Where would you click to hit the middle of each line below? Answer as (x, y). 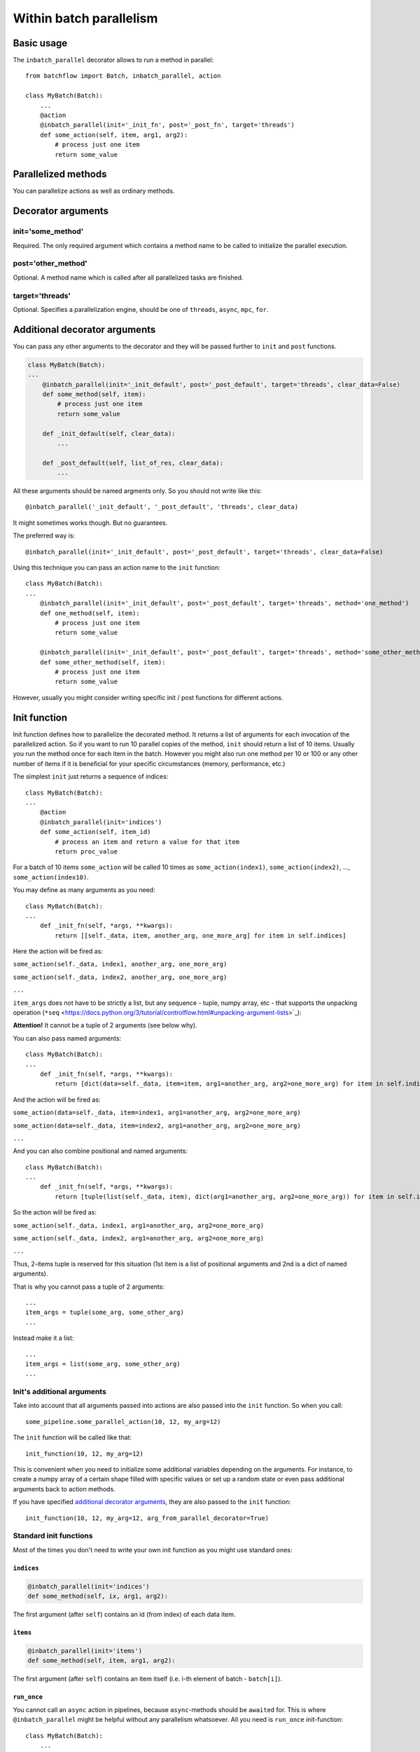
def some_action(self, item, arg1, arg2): (114, 135)
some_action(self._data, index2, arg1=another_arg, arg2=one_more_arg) (139, 1238)
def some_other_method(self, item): (103, 662)
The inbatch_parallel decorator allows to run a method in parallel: (113, 60)
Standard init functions (53, 1536)
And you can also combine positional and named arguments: (100, 1151)
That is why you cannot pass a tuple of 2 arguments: (89, 1287)
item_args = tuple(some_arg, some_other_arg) (105, 1313)
